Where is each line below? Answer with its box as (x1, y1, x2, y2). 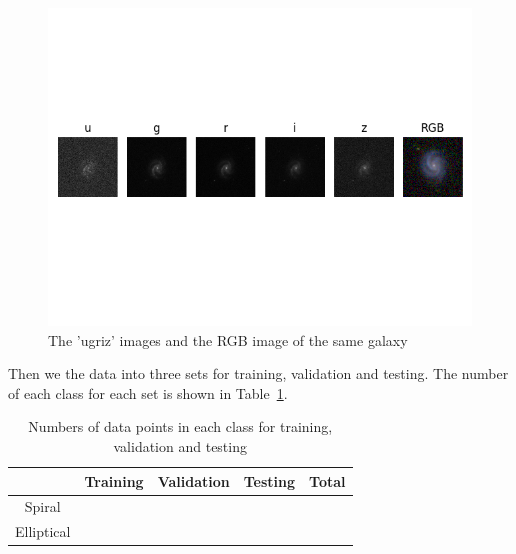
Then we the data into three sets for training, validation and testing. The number (8, 363, 509, 384)
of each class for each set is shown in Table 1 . (8, 382, 288, 403)
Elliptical (15, 521, 71, 542)
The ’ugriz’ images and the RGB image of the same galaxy (48, 329, 408, 350)
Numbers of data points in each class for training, (28, 416, 333, 437)
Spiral (24, 496, 61, 517)
